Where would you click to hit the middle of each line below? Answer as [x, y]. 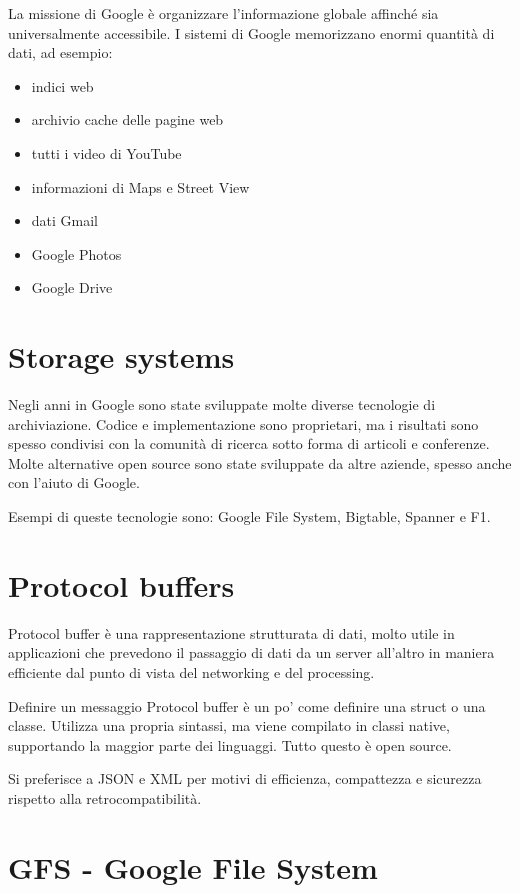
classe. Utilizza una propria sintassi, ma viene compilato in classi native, [229, 725]
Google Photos [76, 253]
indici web [62, 85]
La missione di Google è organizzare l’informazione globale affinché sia [223, 13]
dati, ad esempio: [60, 52]
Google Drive [72, 287]
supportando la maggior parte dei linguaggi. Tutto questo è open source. [230, 744]
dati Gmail [65, 220]
